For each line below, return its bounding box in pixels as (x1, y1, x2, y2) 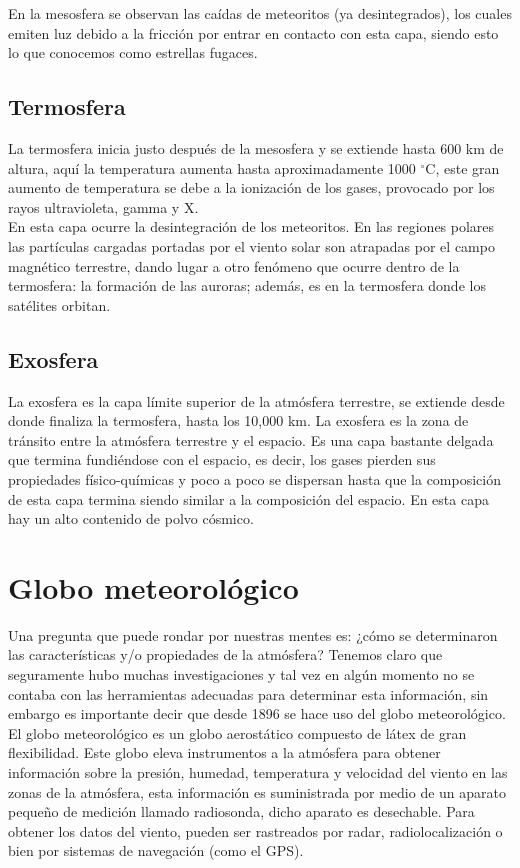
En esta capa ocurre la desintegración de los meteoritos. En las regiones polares (8, 216, 495, 237)
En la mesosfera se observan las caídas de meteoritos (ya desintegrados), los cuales (8, 3, 512, 23)
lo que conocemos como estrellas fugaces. (8, 42, 258, 63)
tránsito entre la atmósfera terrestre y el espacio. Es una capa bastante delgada (8, 429, 494, 450)
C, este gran (425, 157, 500, 178)
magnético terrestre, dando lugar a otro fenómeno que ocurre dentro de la (8, 255, 460, 276)
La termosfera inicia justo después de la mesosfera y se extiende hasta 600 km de (8, 137, 504, 158)
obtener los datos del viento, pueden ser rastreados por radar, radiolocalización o (8, 820, 503, 841)
